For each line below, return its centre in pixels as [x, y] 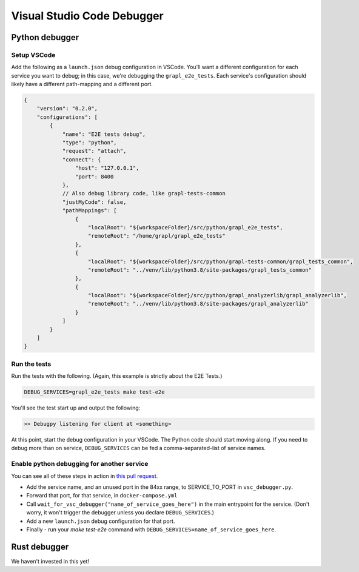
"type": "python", [90, 143]
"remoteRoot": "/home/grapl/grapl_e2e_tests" [157, 236]
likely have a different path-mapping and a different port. [82, 84]
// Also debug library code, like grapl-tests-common [144, 193]
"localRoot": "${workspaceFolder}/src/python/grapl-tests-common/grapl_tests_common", [221, 261]
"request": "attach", [94, 151]
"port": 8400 [94, 177]
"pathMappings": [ [90, 210]
